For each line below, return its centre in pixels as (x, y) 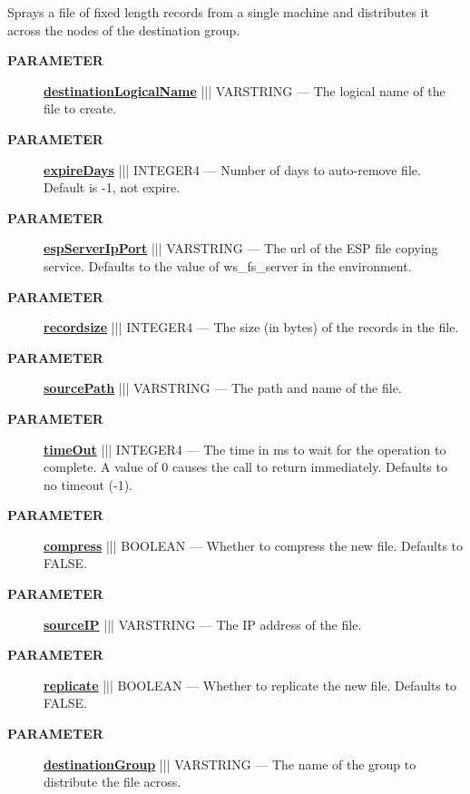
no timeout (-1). (88, 484)
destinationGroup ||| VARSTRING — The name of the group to (230, 764)
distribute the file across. (113, 782)
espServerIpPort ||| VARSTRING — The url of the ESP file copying (241, 248)
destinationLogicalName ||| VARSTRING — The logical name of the (245, 90)
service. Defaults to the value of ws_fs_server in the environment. (228, 265)
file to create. (80, 108)
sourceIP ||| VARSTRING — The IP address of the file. (203, 624)
